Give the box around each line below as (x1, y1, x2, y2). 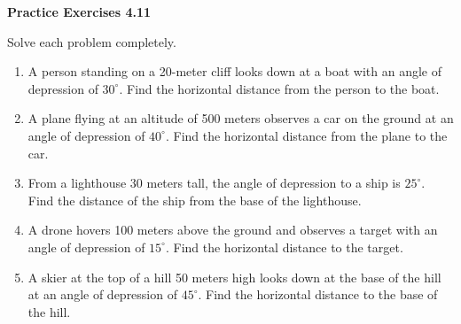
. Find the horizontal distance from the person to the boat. (119, 79, 440, 97)
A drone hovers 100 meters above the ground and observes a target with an (27, 220, 438, 239)
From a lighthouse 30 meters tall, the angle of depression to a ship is (27, 174, 401, 192)
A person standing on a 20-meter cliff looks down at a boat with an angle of (27, 62, 441, 81)
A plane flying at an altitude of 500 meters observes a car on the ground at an (27, 109, 454, 127)
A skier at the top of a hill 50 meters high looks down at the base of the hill (27, 267, 441, 286)
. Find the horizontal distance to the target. (165, 237, 403, 256)
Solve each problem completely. (7, 32, 176, 50)
